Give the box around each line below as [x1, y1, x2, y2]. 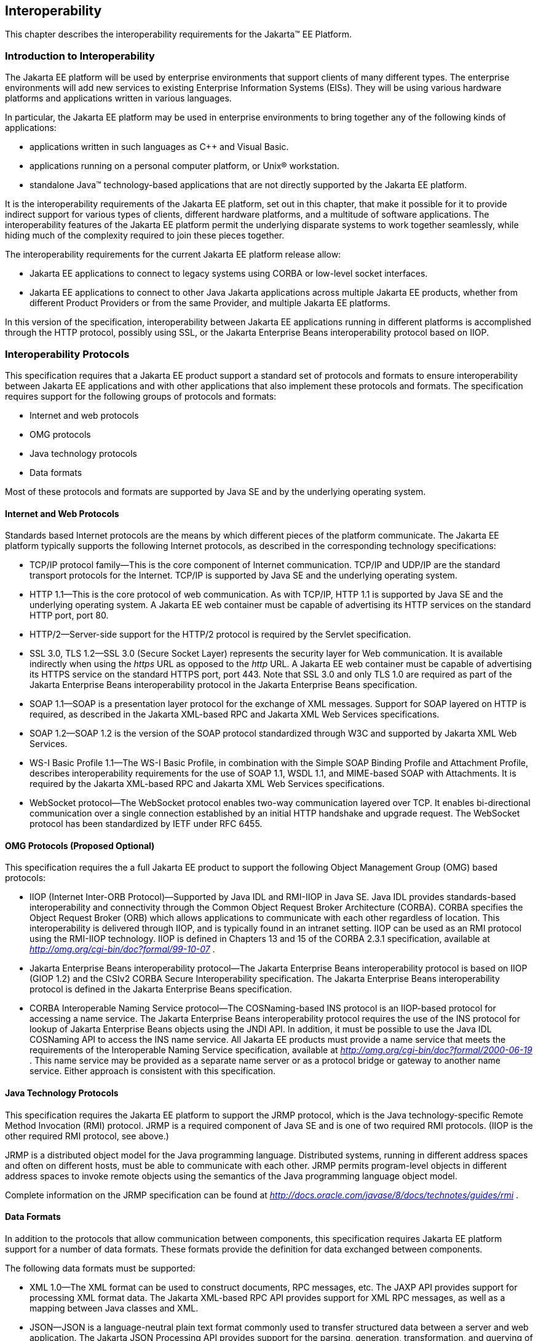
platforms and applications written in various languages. [5, 93, 232, 104]
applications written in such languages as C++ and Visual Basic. [30, 141, 289, 152]
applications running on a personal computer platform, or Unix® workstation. [30, 160, 339, 172]
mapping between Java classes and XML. [30, 1302, 199, 1313]
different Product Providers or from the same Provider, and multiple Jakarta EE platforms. [30, 298, 390, 309]
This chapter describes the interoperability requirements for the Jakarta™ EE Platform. [5, 29, 352, 40]
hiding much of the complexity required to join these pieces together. [5, 230, 285, 241]
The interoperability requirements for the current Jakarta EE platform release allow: [5, 249, 341, 260]
